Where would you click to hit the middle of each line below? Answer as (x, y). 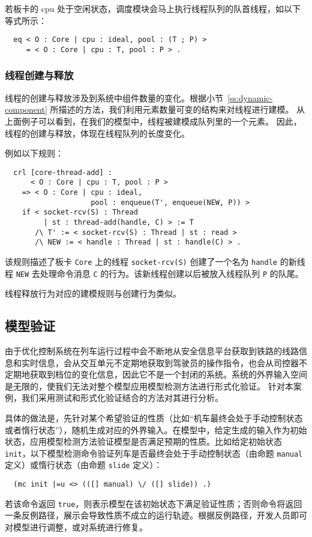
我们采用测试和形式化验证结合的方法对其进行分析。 (122, 398)
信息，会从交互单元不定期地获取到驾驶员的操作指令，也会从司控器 (168, 362)
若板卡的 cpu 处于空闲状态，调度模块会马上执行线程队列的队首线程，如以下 (153, 8)
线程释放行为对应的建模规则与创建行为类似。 (93, 293)
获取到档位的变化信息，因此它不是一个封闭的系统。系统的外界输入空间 (168, 374)
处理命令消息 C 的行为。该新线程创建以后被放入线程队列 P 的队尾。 (172, 273)
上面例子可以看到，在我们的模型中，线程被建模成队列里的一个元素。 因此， (153, 121)
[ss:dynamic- (250, 97)
